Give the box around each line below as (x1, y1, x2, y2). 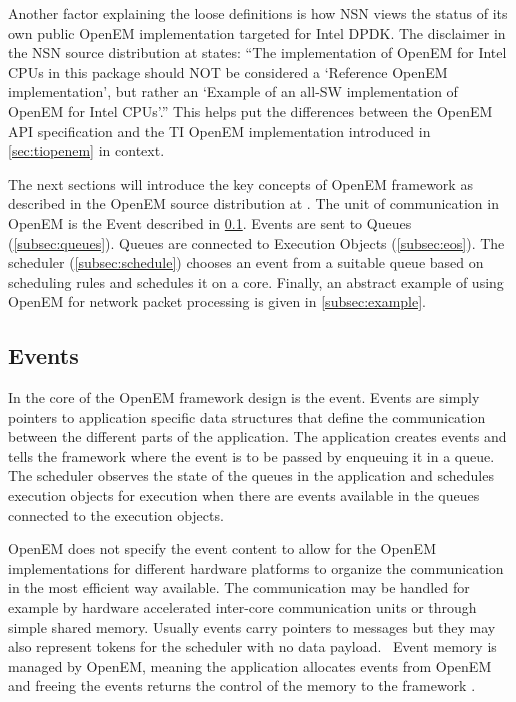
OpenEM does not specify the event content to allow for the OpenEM (8, 538, 436, 559)
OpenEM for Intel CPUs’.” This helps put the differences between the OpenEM (8, 100, 493, 121)
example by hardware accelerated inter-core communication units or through (8, 597, 477, 618)
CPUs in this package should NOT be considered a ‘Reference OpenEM (8, 61, 448, 82)
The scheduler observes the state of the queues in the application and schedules (8, 465, 494, 486)
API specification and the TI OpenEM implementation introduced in (8, 120, 431, 141)
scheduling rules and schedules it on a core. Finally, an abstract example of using (8, 271, 504, 292)
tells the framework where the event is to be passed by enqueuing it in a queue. (8, 445, 495, 466)
